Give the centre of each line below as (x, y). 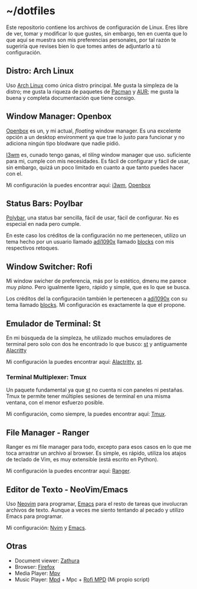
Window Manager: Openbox (59, 116)
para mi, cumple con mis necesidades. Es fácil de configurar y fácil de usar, (98, 161)
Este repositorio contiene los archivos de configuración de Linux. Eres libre (97, 27)
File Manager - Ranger (48, 433)
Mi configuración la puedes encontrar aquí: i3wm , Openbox (78, 185)
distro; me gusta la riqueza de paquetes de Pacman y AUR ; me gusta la (93, 91)
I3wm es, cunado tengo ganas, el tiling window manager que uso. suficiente (98, 154)
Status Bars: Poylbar (45, 203)
